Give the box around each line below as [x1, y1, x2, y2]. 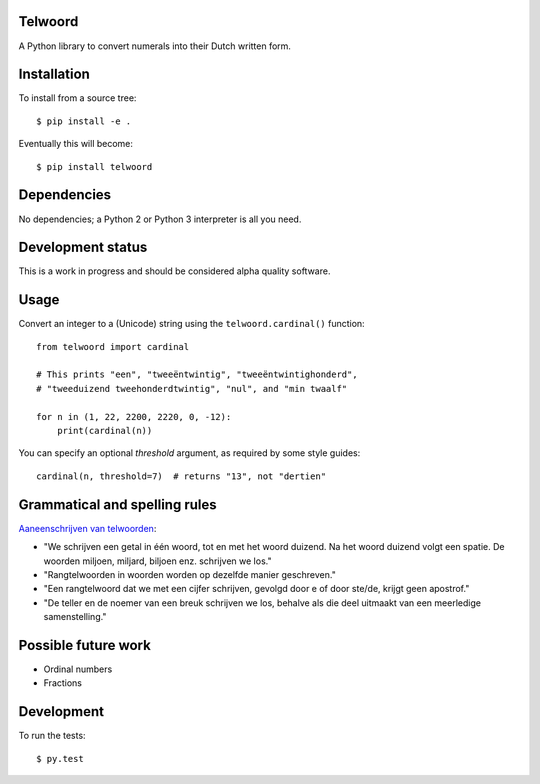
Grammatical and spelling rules [18, 496, 217, 513]
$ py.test [36, 753, 84, 764]
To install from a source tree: [18, 92, 137, 104]
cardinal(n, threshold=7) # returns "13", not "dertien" [36, 470, 327, 482]
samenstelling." [43, 611, 107, 623]
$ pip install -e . [36, 115, 132, 127]
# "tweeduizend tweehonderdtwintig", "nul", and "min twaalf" [36, 383, 348, 394]
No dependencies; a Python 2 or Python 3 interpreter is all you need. [18, 213, 302, 225]
